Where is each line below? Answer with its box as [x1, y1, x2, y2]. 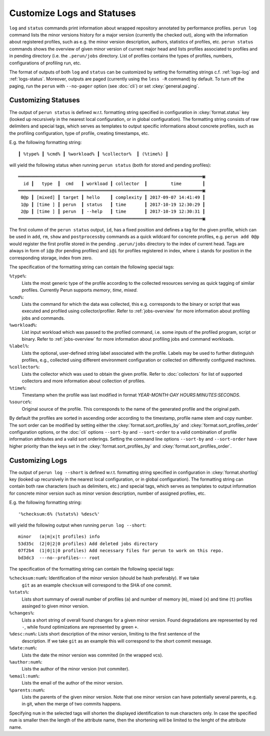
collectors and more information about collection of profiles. [21, 378, 145, 384]
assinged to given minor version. [21, 603, 89, 609]
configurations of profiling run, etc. [9, 60, 81, 66]
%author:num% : [9, 659, 42, 665]
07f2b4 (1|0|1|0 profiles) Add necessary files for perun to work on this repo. [18, 548, 224, 554]
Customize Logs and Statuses [9, 7, 136, 18]
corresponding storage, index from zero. [9, 255, 93, 261]
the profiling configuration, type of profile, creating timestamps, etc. [9, 130, 149, 136]
